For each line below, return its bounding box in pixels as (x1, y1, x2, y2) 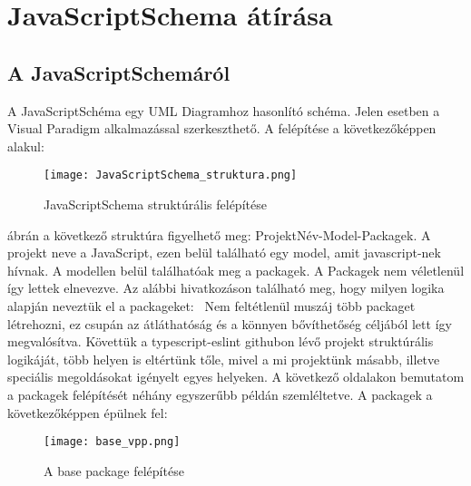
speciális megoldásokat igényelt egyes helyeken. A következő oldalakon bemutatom (7, 367, 465, 386)
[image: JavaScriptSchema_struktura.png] (44, 169, 298, 182)
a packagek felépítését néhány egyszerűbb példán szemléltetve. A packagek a (7, 384, 433, 403)
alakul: (7, 136, 44, 155)
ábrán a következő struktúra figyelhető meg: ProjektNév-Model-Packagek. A (7, 225, 431, 244)
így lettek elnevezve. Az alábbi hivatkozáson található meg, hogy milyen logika (7, 278, 445, 297)
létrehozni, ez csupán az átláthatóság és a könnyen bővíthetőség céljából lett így (7, 314, 452, 333)
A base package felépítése (44, 461, 184, 480)
